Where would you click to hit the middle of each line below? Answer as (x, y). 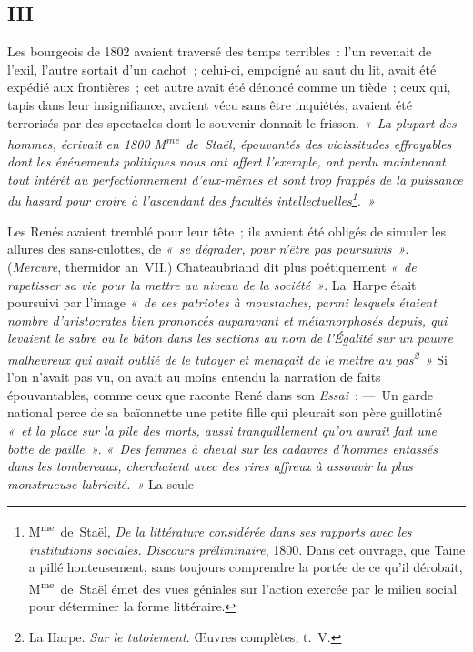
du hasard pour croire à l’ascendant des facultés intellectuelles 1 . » (191, 199)
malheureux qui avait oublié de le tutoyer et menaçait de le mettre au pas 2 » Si (227, 358)
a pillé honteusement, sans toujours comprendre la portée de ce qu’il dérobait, (246, 567)
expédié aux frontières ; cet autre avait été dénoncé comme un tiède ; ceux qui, (229, 87)
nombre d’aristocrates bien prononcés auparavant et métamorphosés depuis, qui (227, 320)
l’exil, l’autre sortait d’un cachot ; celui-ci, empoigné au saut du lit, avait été (222, 69)
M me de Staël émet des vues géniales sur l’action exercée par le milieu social (243, 587)
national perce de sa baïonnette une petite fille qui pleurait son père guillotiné (225, 412)
